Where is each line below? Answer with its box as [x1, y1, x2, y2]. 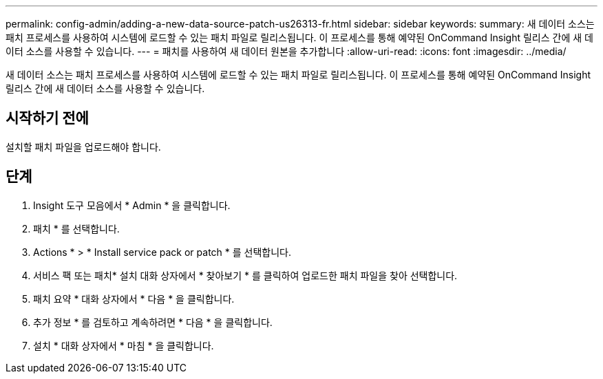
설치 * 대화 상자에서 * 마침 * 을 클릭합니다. [33, 339, 214, 351]
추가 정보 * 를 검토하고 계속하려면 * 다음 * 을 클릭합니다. [33, 316, 273, 328]
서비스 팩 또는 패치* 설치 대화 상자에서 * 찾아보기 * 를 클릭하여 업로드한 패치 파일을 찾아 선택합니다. [33, 269, 458, 281]
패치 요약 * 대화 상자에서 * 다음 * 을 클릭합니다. [33, 292, 235, 305]
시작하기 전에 [6, 109, 89, 127]
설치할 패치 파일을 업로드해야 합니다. [6, 140, 161, 153]
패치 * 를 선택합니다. [33, 222, 120, 235]
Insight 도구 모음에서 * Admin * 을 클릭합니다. [33, 199, 231, 211]
